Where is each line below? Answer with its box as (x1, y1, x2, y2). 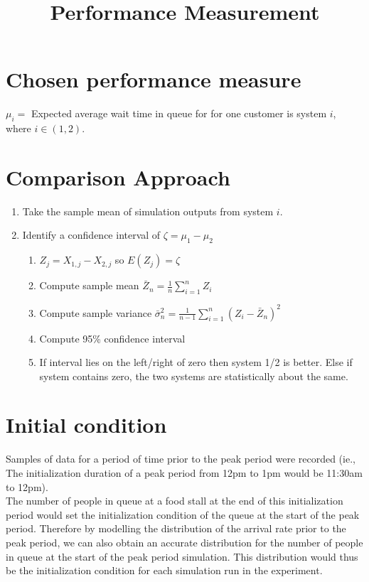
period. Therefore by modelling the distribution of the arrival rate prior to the (6, 521, 346, 536)
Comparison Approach (6, 162, 230, 191)
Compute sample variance (39, 305, 152, 320)
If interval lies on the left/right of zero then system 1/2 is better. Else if (39, 355, 353, 370)
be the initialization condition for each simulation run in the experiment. (6, 563, 323, 578)
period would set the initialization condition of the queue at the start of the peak (6, 507, 360, 522)
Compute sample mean (39, 278, 139, 293)
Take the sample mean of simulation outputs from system (22, 203, 274, 218)
